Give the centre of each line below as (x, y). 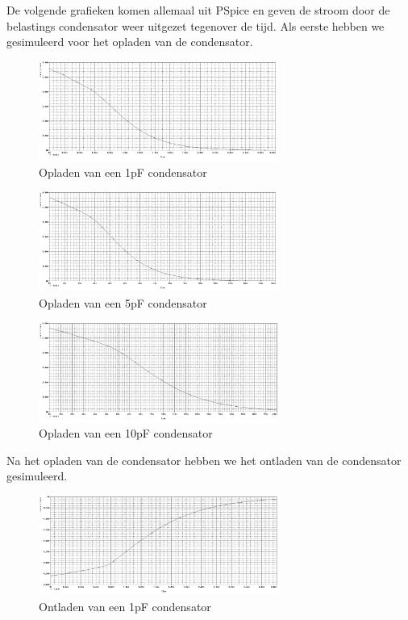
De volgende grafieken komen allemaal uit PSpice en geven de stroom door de (198, 10)
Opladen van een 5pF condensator (123, 302)
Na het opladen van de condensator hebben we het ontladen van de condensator (204, 460)
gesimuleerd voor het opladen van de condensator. (130, 42)
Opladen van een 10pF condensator (126, 433)
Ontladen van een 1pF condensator (125, 606)
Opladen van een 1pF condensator (123, 172)
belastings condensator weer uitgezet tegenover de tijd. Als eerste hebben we (196, 25)
